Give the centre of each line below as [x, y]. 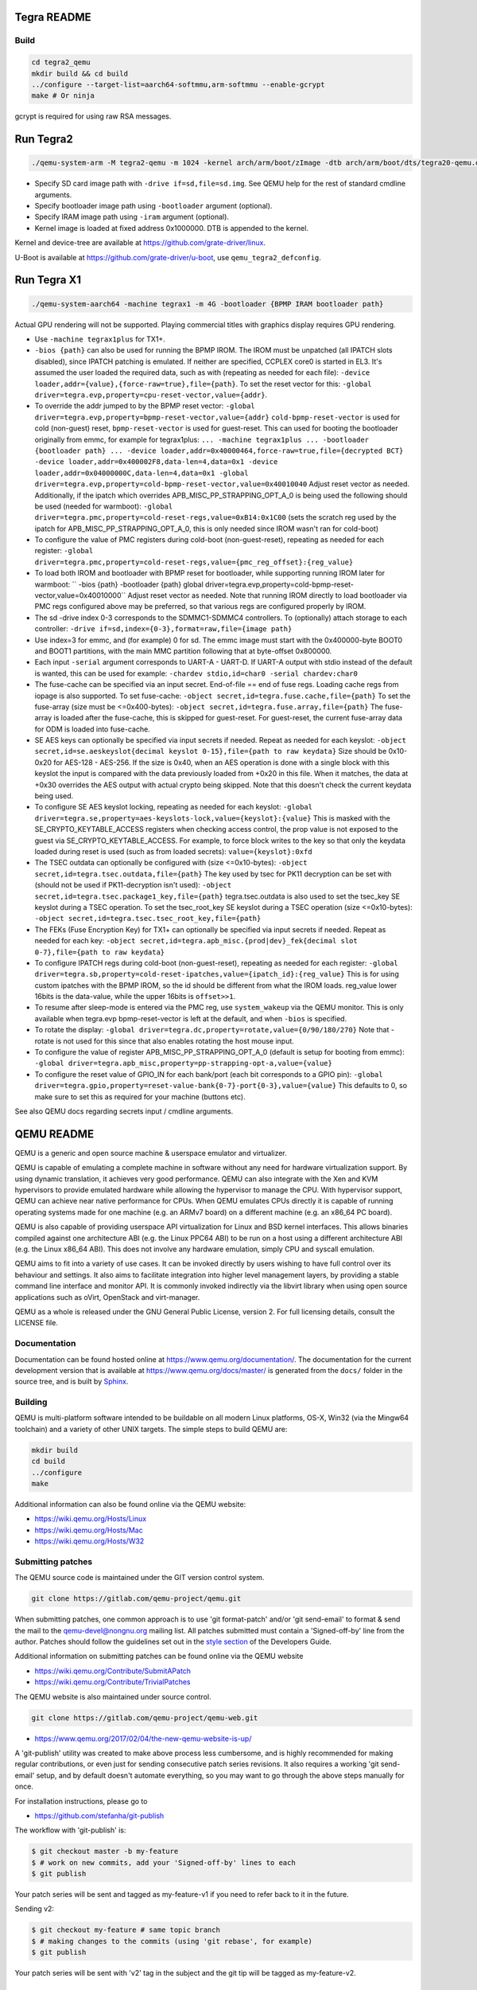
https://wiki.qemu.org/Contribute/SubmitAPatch [112, 1671]
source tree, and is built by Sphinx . [72, 1382]
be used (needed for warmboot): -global [104, 506]
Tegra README [53, 17]
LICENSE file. [37, 1323]
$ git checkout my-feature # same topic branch [126, 1930]
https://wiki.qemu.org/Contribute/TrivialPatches [112, 1682]
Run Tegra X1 [48, 280]
